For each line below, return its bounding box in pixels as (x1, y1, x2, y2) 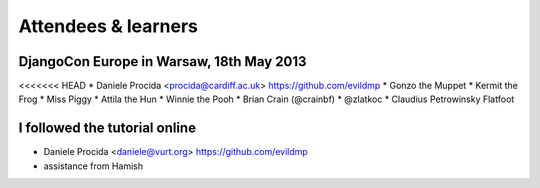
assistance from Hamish (43, 160, 144, 172)
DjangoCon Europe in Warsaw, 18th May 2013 (18, 53, 307, 70)
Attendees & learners (18, 15, 199, 37)
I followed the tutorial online (18, 120, 197, 137)
